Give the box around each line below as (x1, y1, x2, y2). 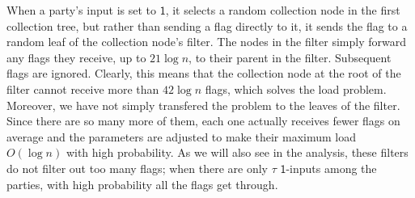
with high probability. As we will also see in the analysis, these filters (66, 144, 409, 161)
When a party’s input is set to (6, 2, 156, 18)
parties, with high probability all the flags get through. (6, 175, 278, 192)
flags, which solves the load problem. (205, 80, 387, 97)
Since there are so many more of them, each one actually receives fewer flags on (6, 112, 400, 129)
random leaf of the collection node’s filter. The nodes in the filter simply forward (6, 33, 406, 50)
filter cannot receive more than (6, 80, 159, 97)
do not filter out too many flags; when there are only (6, 159, 268, 176)
